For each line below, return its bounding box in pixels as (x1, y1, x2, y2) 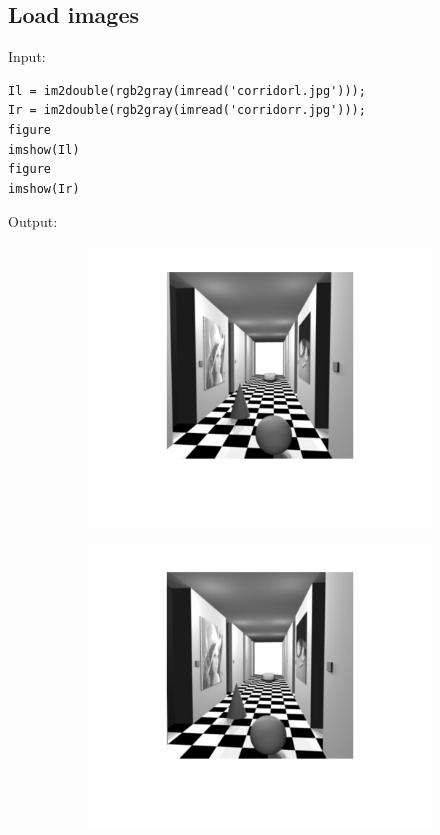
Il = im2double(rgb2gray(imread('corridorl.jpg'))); (8, 83, 366, 98)
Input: (8, 46, 46, 67)
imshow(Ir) (8, 181, 80, 196)
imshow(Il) (8, 142, 80, 157)
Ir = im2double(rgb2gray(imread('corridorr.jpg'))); (8, 103, 366, 118)
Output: (8, 211, 58, 232)
